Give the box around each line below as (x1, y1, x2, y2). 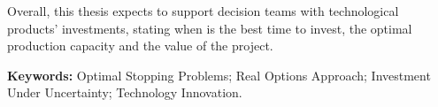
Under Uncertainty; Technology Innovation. (7, 83, 242, 102)
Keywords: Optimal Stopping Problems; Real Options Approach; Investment (7, 65, 431, 84)
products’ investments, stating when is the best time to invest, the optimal (7, 19, 412, 37)
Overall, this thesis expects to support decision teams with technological (7, 2, 399, 19)
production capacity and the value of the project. (7, 36, 273, 55)
